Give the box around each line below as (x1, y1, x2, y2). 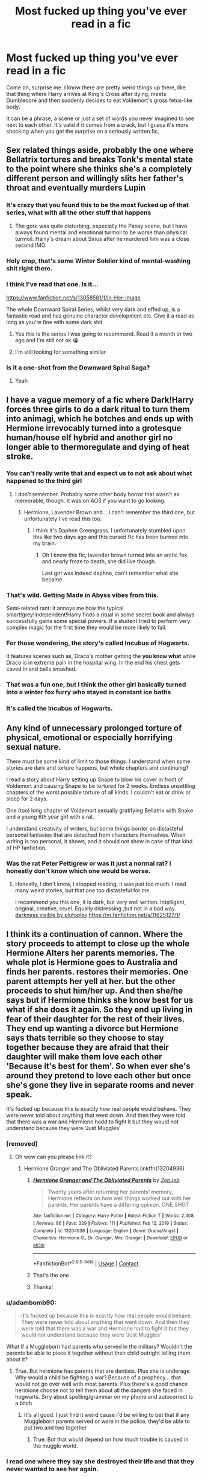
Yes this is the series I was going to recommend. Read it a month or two (14, 330, 193, 337)
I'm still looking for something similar (14, 348, 106, 356)
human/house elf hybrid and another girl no (6, 432, 173, 442)
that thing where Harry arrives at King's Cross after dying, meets (6, 90, 167, 97)
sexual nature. (6, 741, 61, 752)
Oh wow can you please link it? (14, 1153, 92, 1160)
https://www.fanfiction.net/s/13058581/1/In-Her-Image (6, 294, 141, 301)
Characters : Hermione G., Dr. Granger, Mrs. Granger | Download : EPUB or (32, 1235, 188, 1241)
